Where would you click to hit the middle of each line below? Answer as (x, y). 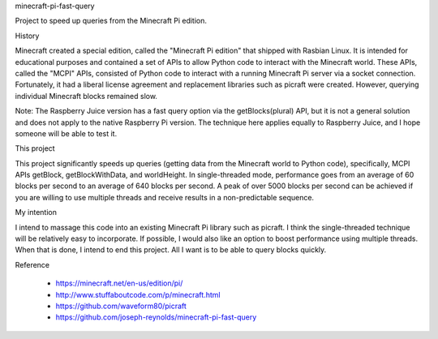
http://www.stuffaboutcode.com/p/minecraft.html (138, 294)
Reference (32, 264)
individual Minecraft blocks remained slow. (86, 96)
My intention (36, 212)
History (27, 36)
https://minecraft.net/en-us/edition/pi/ (119, 283)
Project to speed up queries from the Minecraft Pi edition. (111, 21)
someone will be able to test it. (66, 133)
